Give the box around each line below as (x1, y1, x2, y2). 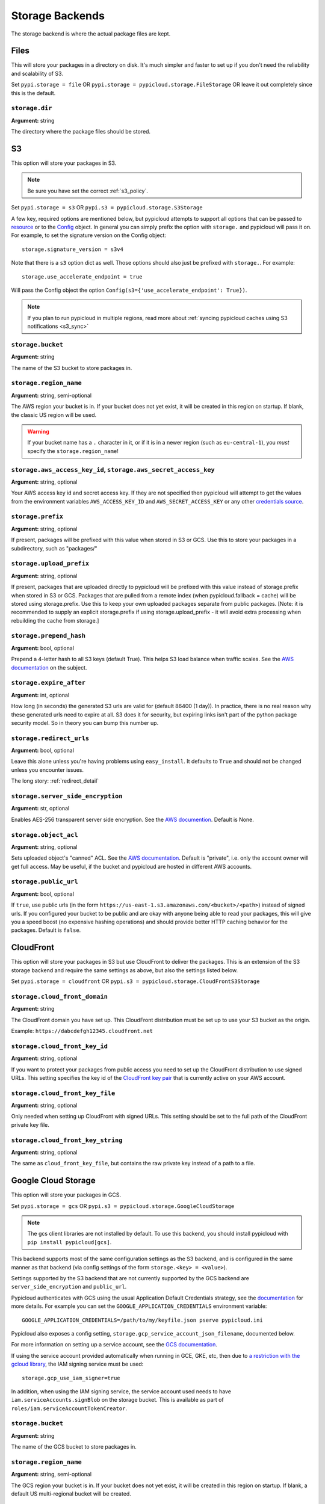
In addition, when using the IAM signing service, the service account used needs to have (11, 1387, 232, 1395)
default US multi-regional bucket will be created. (11, 1490, 132, 1497)
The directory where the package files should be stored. (11, 128, 150, 135)
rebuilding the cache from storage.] (11, 617, 99, 624)
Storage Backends (11, 9, 105, 22)
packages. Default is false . (11, 926, 81, 934)
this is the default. (11, 89, 56, 96)
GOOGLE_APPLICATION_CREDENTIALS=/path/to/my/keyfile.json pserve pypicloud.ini (22, 1316, 263, 1324)
